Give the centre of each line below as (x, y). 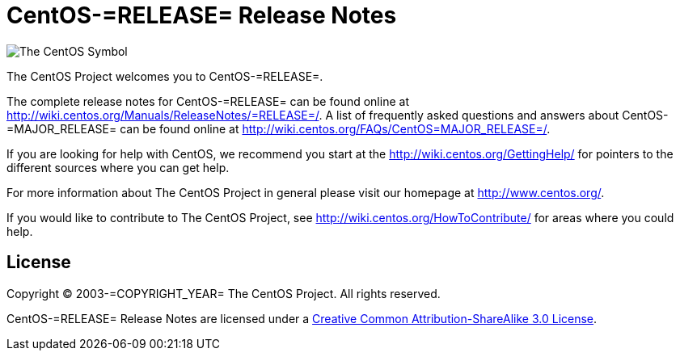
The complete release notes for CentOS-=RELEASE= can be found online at (208, 101)
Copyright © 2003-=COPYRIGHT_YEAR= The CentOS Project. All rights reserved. (224, 293)
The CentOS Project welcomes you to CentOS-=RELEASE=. (165, 76)
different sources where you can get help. (118, 167)
